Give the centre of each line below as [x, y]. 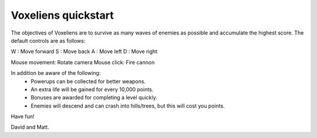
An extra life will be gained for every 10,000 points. [92, 89]
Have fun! [23, 116]
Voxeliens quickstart [62, 15]
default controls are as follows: [48, 40]
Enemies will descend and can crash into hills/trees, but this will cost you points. [128, 106]
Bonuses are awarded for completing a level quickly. [94, 98]
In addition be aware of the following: [56, 73]
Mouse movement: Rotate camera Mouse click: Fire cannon [83, 62]
